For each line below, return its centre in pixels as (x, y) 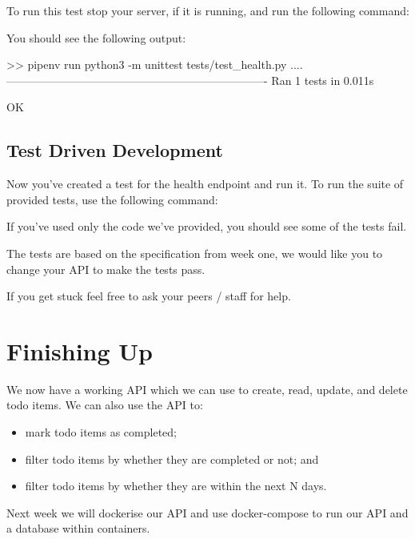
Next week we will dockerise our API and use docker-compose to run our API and (207, 512)
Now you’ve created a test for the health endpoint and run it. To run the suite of (205, 184)
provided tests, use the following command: (112, 199)
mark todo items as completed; (101, 432)
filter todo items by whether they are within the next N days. (176, 486)
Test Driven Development (115, 150)
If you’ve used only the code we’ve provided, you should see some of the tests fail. (207, 226)
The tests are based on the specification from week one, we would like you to (195, 253)
